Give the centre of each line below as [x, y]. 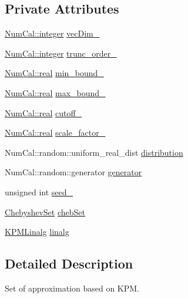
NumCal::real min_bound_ [54, 73]
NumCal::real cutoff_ [43, 112]
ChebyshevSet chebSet [45, 212]
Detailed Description [69, 263]
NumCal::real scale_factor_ [55, 132]
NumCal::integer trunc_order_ [61, 53]
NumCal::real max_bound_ [55, 92]
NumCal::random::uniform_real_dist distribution [94, 152]
